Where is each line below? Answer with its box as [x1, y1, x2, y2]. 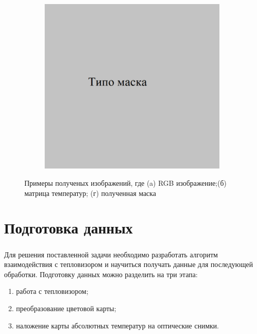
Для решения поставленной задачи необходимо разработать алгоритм [4, 249, 218, 259]
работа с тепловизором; [16, 286, 88, 296]
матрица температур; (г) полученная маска [24, 187, 156, 198]
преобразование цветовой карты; [16, 303, 116, 313]
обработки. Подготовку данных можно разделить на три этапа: [4, 269, 198, 279]
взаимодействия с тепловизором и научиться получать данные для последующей [4, 259, 253, 270]
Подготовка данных [4, 217, 133, 238]
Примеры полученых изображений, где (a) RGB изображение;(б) [24, 178, 227, 188]
